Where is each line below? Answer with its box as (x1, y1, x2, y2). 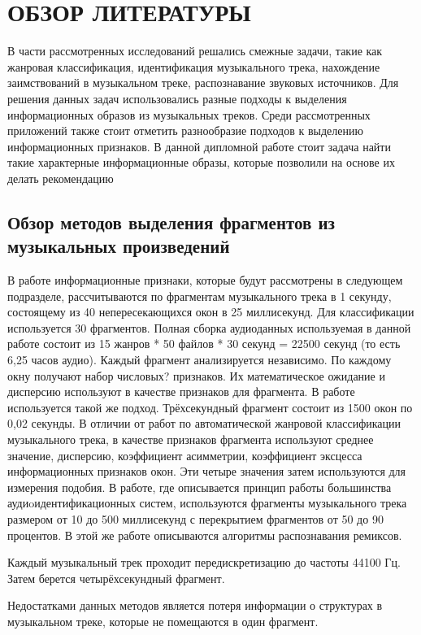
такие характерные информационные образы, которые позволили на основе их (7, 154, 395, 171)
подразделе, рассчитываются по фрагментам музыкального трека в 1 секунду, (7, 287, 392, 304)
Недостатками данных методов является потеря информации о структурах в (7, 597, 383, 614)
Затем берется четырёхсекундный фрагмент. (7, 569, 225, 586)
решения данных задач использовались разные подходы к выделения (7, 89, 347, 107)
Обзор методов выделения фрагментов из (7, 209, 335, 234)
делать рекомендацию (7, 169, 114, 186)
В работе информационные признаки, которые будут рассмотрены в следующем (7, 272, 403, 289)
